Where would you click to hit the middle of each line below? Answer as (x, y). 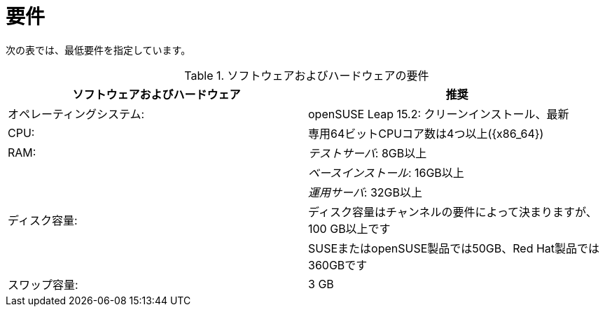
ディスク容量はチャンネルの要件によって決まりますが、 (453, 212)
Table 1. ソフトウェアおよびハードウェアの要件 (307, 75)
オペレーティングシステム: (76, 114)
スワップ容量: (43, 284)
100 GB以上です (349, 228)
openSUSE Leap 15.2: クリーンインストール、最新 (439, 114)
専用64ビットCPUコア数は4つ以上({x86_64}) (426, 133)
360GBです (338, 265)
